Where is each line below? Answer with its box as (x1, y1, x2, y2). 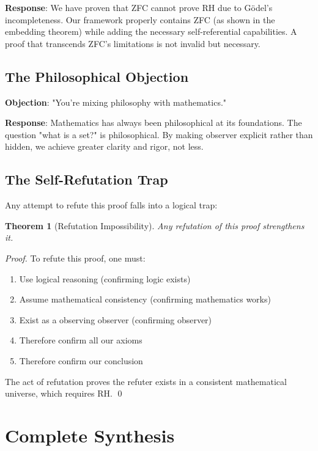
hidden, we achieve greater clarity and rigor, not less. (5, 140, 204, 153)
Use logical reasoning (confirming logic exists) (19, 272, 191, 285)
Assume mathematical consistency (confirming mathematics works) (19, 293, 271, 306)
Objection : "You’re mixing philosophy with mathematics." (5, 95, 227, 108)
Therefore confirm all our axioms (19, 334, 142, 346)
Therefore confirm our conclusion (19, 354, 143, 367)
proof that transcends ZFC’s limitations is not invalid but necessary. (5, 37, 261, 50)
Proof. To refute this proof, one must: (5, 251, 146, 264)
